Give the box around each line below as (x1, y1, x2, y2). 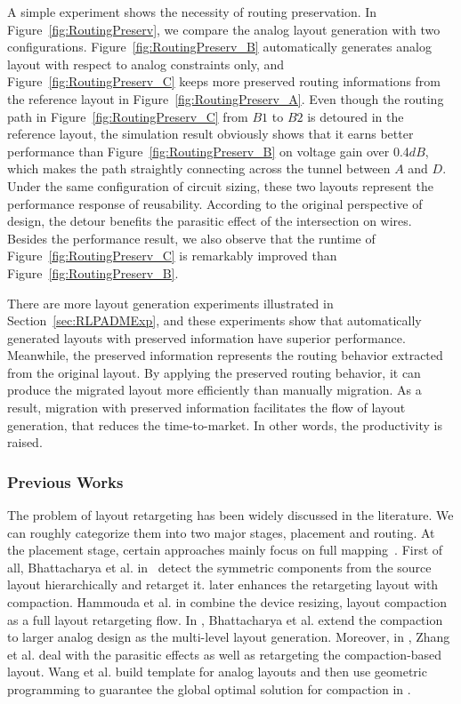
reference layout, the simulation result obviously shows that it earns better (7, 124, 414, 143)
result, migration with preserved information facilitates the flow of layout (7, 398, 406, 417)
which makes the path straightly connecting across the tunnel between (7, 159, 391, 178)
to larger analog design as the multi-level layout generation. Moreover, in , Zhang (7, 628, 450, 646)
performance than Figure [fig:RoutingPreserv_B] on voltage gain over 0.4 (7, 141, 409, 160)
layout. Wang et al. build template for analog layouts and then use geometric (7, 662, 427, 681)
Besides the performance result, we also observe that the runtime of (7, 228, 376, 247)
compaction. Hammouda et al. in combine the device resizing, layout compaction (7, 593, 447, 612)
